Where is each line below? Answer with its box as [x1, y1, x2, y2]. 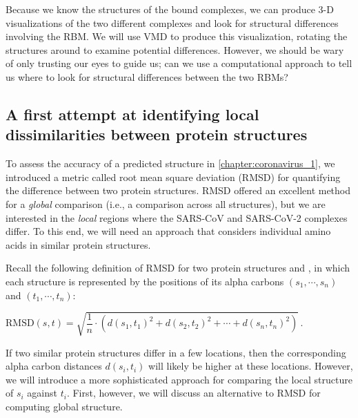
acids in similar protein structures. [6, 237, 151, 251]
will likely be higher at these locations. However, [148, 359, 353, 373]
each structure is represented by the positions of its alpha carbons [6, 274, 284, 288]
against [27, 386, 58, 400]
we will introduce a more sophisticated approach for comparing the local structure [6, 372, 352, 386]
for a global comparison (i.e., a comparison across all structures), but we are [6, 196, 326, 211]
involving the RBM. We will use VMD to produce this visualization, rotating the [6, 29, 348, 44]
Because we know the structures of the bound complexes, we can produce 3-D [6, 2, 334, 16]
